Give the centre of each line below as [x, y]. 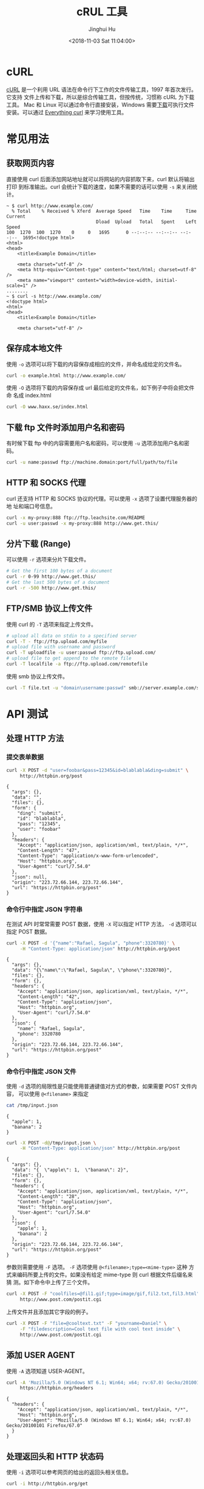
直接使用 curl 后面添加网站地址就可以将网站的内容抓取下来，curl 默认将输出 [101, 179]
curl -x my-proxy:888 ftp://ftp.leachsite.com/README [76, 518]
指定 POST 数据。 [28, 931]
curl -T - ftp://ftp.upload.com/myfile [57, 641]
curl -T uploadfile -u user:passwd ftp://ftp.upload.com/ [81, 653]
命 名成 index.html [29, 396]
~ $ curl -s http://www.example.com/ [54, 296]
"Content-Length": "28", [49, 1197]
